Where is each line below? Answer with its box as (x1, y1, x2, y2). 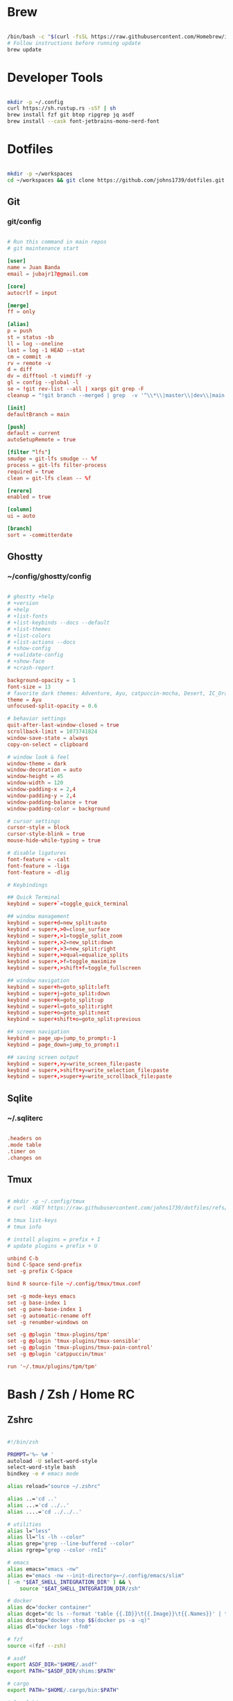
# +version (7, 600, 39, 607)
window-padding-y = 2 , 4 (7, 792, 76, 799)
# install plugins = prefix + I (7, 1236, 101, 1243)
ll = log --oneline (7, 340, 64, 347)
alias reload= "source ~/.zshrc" (7, 1483, 101, 1490)
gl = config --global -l (7, 379, 79, 386)
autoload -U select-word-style (7, 1457, 98, 1464)
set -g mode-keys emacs (7, 1293, 76, 1300)
